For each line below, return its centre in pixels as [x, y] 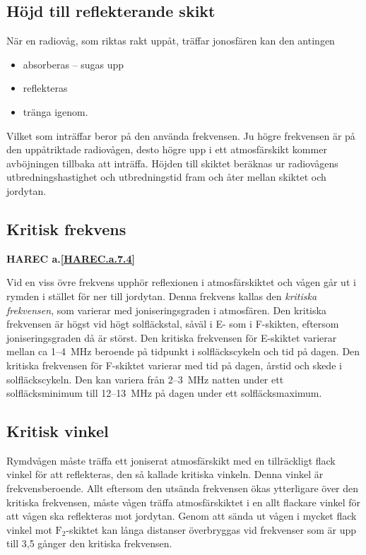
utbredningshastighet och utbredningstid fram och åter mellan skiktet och [166, 177]
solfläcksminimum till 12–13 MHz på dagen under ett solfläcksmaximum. [164, 393]
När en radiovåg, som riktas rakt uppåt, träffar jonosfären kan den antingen [171, 41]
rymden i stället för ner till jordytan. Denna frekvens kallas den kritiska [162, 296]
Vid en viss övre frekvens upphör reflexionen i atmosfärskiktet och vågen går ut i [181, 282]
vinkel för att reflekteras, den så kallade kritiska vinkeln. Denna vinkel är [165, 474]
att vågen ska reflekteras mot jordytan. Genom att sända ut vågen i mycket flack [182, 516]
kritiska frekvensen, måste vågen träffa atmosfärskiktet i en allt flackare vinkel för [184, 502]
